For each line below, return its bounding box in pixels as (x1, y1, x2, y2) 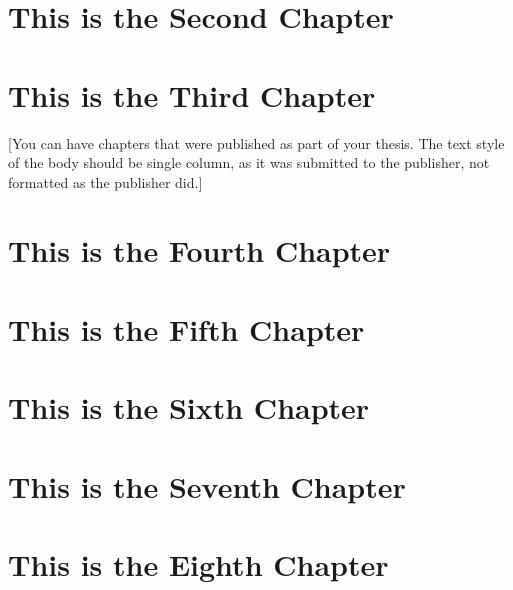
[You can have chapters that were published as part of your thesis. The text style (8, 132, 505, 153)
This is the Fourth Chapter (8, 230, 391, 271)
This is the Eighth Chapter (8, 543, 389, 584)
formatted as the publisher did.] (8, 171, 203, 192)
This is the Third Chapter (8, 74, 376, 115)
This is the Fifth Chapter (8, 308, 365, 349)
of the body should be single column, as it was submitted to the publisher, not (8, 152, 490, 173)
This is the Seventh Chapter (8, 465, 406, 506)
